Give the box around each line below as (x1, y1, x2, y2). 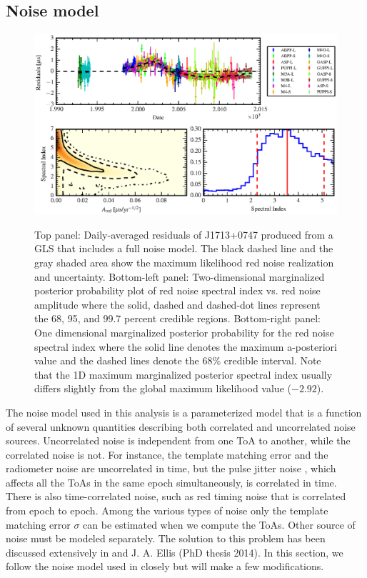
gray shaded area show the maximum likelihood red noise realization (34, 254, 334, 269)
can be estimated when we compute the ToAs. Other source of (83, 517, 356, 532)
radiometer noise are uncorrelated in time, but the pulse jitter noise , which (6, 461, 336, 476)
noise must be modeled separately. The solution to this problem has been (6, 531, 326, 546)
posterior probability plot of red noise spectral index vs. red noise (34, 283, 321, 298)
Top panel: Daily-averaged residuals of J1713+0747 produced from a (34, 226, 333, 241)
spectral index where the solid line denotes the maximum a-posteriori (34, 339, 337, 354)
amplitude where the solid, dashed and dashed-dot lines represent (34, 297, 321, 312)
